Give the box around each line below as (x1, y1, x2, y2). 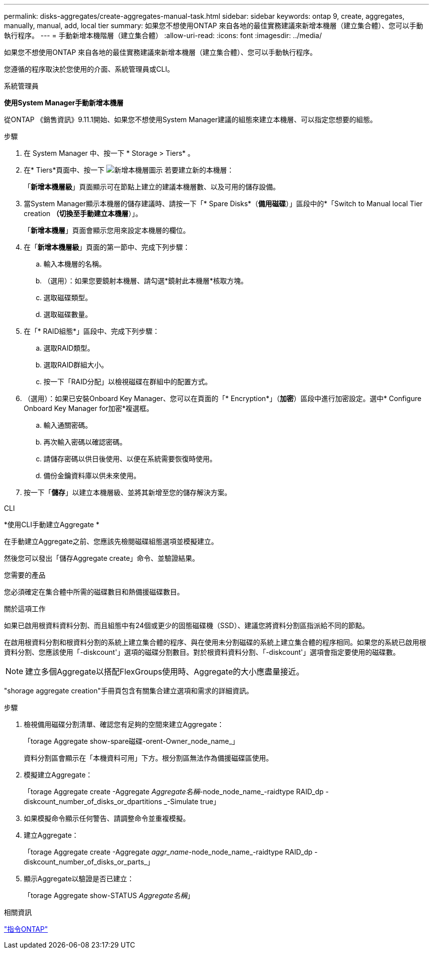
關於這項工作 (4, 604, 45, 613)
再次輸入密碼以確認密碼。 (43, 438, 127, 446)
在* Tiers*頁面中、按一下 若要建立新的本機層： (24, 166, 234, 174)
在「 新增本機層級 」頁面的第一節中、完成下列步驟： (24, 243, 190, 251)
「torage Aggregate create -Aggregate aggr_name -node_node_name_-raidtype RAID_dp (24, 848, 313, 856)
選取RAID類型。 (43, 344, 94, 352)
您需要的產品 (4, 571, 45, 579)
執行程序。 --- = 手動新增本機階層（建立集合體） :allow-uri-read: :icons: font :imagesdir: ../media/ (4, 31, 322, 40)
